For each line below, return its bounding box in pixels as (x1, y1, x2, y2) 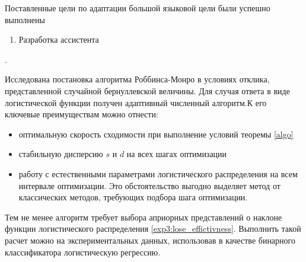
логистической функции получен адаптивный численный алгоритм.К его (5, 96, 267, 108)
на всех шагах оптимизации (126, 148, 227, 160)
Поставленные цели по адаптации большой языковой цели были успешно (5, 2, 270, 14)
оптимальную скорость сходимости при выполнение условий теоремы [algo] (18, 127, 294, 140)
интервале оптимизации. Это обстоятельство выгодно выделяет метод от (18, 179, 280, 191)
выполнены (5, 13, 45, 25)
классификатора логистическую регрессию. (5, 245, 161, 258)
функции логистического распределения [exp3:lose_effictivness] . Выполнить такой (5, 222, 301, 235)
